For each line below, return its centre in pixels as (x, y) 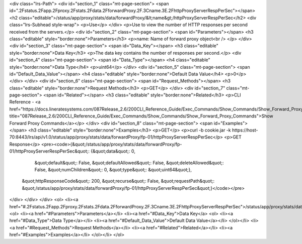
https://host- (245, 130)
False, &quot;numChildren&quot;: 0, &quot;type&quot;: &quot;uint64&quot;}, (113, 169)
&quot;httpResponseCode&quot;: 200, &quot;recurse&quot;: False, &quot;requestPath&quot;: (118, 181)
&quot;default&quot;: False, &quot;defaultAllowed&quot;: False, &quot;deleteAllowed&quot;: (129, 163)
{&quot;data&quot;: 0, (113, 151)
